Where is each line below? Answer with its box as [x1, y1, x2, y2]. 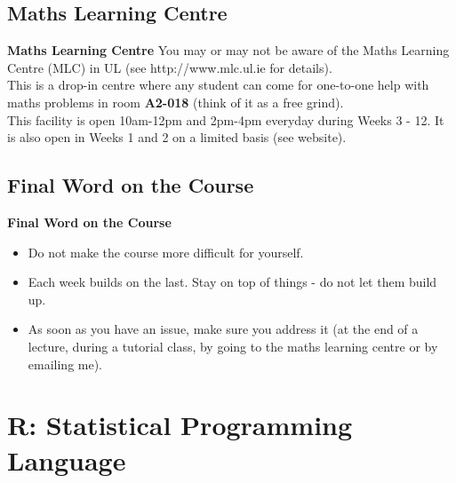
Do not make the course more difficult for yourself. [28, 242, 304, 261]
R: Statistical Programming [7, 407, 353, 443]
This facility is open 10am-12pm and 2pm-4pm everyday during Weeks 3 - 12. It [7, 110, 444, 129]
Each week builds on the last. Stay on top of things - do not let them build [28, 273, 437, 291]
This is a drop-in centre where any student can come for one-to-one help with [7, 75, 429, 94]
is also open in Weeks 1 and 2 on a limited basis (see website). [7, 128, 347, 146]
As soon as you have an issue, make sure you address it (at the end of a [28, 320, 419, 338]
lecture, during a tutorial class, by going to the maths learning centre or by [28, 337, 438, 355]
